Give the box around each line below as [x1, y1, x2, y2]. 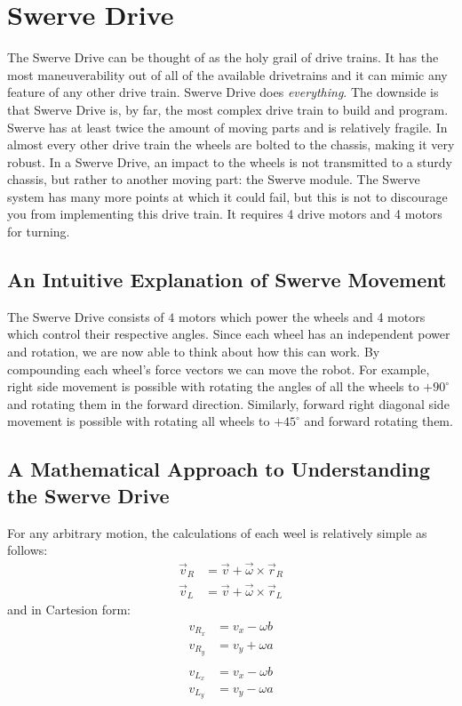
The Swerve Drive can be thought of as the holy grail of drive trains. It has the [7, 48, 439, 67]
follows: [7, 541, 48, 559]
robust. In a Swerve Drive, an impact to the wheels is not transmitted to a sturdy [7, 152, 452, 171]
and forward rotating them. [304, 412, 453, 430]
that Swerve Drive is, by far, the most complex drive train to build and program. [7, 100, 449, 118]
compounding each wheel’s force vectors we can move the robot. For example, [7, 359, 430, 378]
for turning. [7, 222, 70, 241]
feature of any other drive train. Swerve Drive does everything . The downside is [7, 83, 439, 101]
